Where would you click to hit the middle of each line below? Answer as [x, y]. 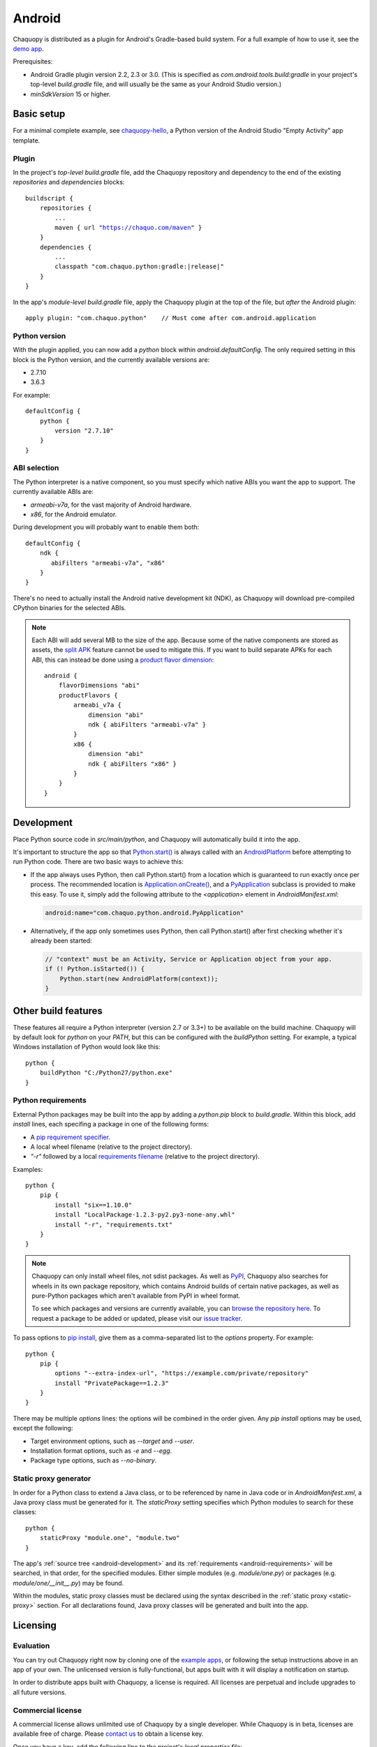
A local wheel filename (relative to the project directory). [111, 1147]
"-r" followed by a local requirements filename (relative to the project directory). [145, 1157]
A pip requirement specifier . [71, 1137]
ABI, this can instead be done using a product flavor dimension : [123, 660]
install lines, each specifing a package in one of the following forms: [111, 1124]
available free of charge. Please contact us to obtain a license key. [108, 1734]
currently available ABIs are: [53, 492]
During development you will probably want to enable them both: [106, 527]
